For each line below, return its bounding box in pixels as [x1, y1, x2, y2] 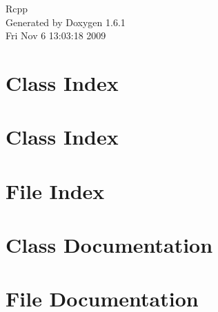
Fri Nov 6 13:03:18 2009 [6, 28, 106, 43]
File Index [6, 176, 105, 205]
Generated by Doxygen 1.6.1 [6, 14, 126, 29]
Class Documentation [6, 231, 213, 259]
